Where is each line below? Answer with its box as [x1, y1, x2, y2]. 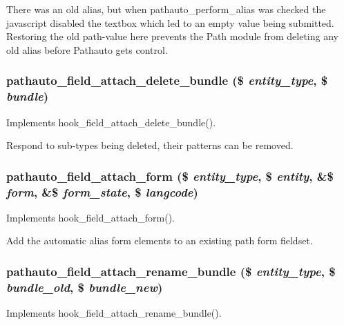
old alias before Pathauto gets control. [6, 42, 168, 57]
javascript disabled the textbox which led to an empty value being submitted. [6, 15, 334, 30]
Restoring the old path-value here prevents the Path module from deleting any [6, 29, 338, 43]
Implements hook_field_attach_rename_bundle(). [6, 306, 222, 320]
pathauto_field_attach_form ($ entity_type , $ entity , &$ [6, 167, 334, 184]
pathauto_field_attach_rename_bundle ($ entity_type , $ [6, 262, 336, 279]
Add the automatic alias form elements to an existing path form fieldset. [6, 233, 313, 248]
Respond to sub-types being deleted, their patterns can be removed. [6, 138, 294, 152]
